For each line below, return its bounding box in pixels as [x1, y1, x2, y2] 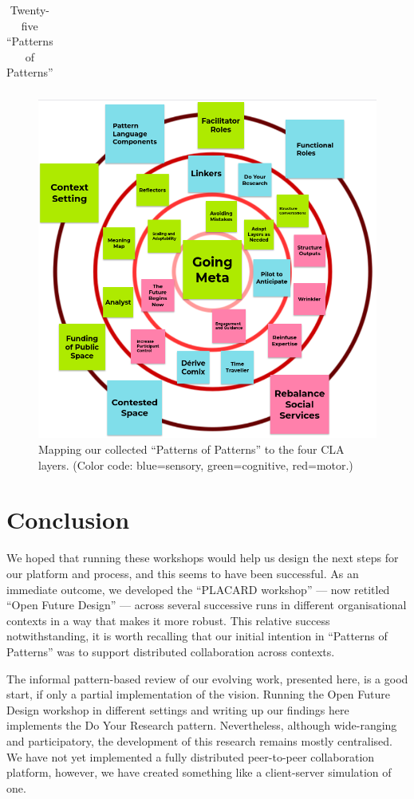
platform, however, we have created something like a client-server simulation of [6, 764, 392, 781]
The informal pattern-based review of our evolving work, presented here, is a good [6, 670, 408, 687]
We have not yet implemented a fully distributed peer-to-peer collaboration [6, 748, 375, 765]
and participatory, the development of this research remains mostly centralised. [6, 732, 393, 749]
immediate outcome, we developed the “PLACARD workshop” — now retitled [6, 581, 390, 597]
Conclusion [6, 503, 130, 536]
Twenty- [10, 2, 50, 18]
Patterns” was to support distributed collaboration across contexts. [6, 643, 335, 659]
